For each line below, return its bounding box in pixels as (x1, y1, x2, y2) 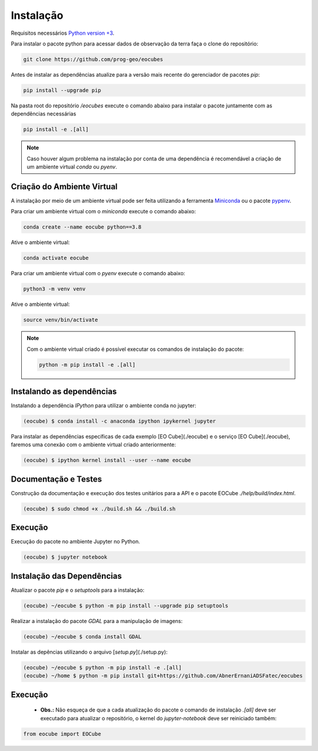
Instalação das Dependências (11, 571, 122, 581)
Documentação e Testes (11, 474, 102, 484)
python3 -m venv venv (23, 286, 86, 292)
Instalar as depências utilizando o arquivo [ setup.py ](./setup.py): (11, 648, 168, 656)
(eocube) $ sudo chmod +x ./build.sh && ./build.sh (23, 505, 176, 512)
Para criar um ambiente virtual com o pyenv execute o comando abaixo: (11, 270, 185, 277)
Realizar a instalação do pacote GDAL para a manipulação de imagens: (11, 617, 183, 624)
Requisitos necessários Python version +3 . (11, 29, 115, 37)
